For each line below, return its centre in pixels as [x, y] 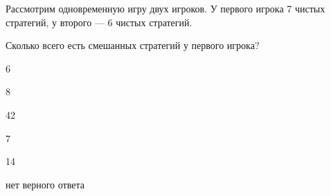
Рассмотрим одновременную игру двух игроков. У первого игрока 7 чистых [165, 8]
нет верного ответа [45, 184]
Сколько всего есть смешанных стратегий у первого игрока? [133, 45]
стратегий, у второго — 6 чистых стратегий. [99, 22]
